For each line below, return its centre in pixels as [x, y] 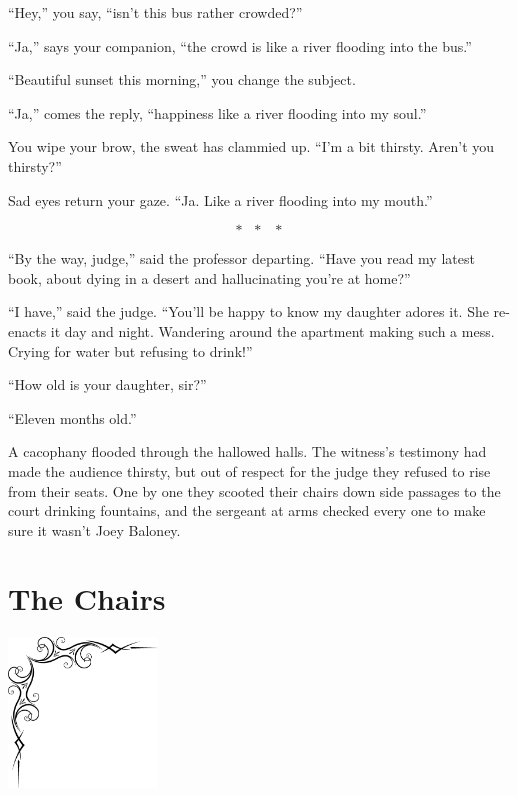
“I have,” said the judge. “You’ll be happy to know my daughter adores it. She [248, 311]
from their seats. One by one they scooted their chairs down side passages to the [254, 490]
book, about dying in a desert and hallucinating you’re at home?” [209, 277]
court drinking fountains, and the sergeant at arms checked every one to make [247, 510]
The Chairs [87, 598]
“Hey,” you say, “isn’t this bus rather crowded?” [155, 12]
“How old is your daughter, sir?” [107, 384]
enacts [27, 330]
